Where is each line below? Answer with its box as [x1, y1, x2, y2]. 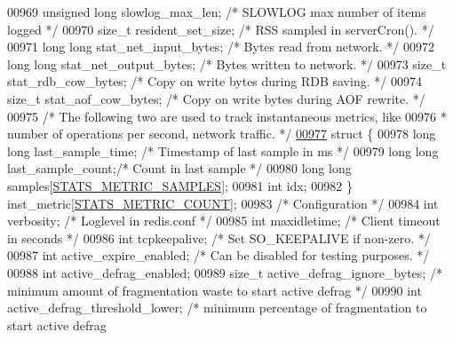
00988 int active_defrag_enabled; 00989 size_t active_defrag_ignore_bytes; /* [7, 263, 442, 281]
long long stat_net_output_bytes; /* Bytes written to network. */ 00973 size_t [7, 54, 447, 73]
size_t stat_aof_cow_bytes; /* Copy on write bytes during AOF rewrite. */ [7, 89, 425, 107]
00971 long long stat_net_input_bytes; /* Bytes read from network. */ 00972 [7, 37, 434, 56]
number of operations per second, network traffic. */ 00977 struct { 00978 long [7, 124, 436, 143]
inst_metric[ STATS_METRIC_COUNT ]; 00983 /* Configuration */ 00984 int [7, 194, 439, 212]
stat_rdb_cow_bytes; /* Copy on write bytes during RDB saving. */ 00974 [7, 72, 422, 91]
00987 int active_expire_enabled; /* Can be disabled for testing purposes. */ [7, 246, 430, 265]
